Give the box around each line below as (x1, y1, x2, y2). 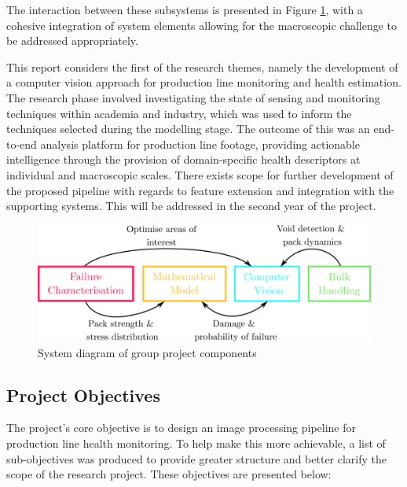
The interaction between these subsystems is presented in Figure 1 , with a (6, 2, 363, 17)
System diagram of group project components (38, 344, 257, 360)
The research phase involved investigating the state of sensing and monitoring (6, 89, 380, 105)
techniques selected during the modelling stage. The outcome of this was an (6, 120, 370, 137)
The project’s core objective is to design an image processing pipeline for (6, 419, 357, 436)
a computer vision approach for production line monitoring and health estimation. (6, 74, 401, 90)
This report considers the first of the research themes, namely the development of (6, 58, 398, 75)
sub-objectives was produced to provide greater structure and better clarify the (6, 450, 387, 467)
